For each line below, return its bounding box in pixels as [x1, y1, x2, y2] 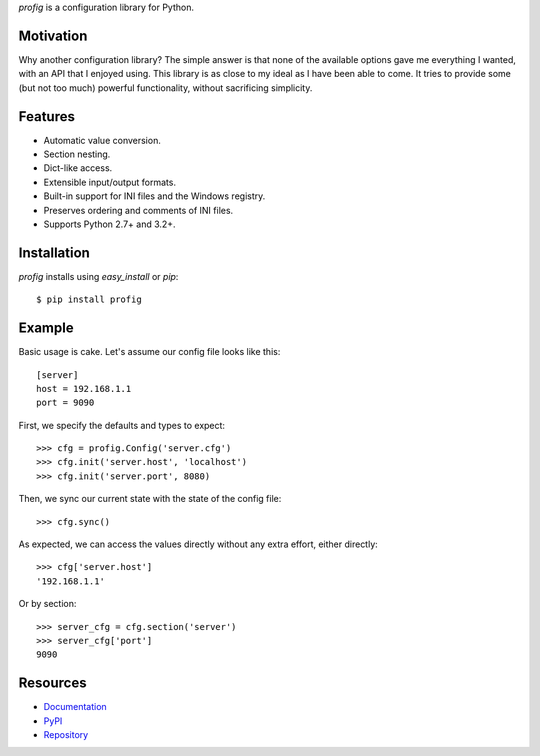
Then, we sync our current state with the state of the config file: [18, 493, 282, 505]
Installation [18, 244, 90, 261]
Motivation [18, 27, 88, 44]
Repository [43, 729, 89, 741]
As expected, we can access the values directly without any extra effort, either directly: [18, 538, 379, 550]
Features [18, 108, 75, 125]
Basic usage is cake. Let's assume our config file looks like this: [18, 346, 281, 358]
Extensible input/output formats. [43, 176, 177, 188]
